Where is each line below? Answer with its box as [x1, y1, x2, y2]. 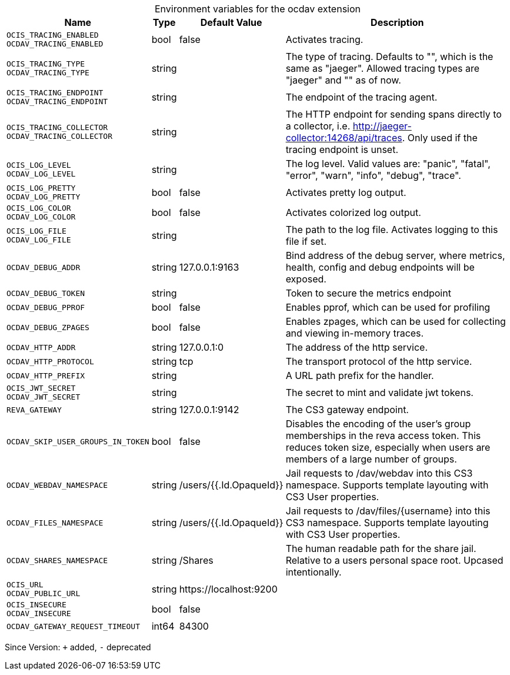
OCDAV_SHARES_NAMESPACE [6, 556, 108, 565]
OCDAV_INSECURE [6, 609, 71, 618]
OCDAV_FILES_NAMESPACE [6, 518, 104, 527]
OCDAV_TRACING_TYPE [6, 68, 89, 77]
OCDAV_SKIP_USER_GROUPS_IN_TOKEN [6, 437, 149, 446]
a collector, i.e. [285, 120, 351, 132]
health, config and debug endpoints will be [285, 261, 475, 273]
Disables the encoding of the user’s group [285, 418, 471, 430]
